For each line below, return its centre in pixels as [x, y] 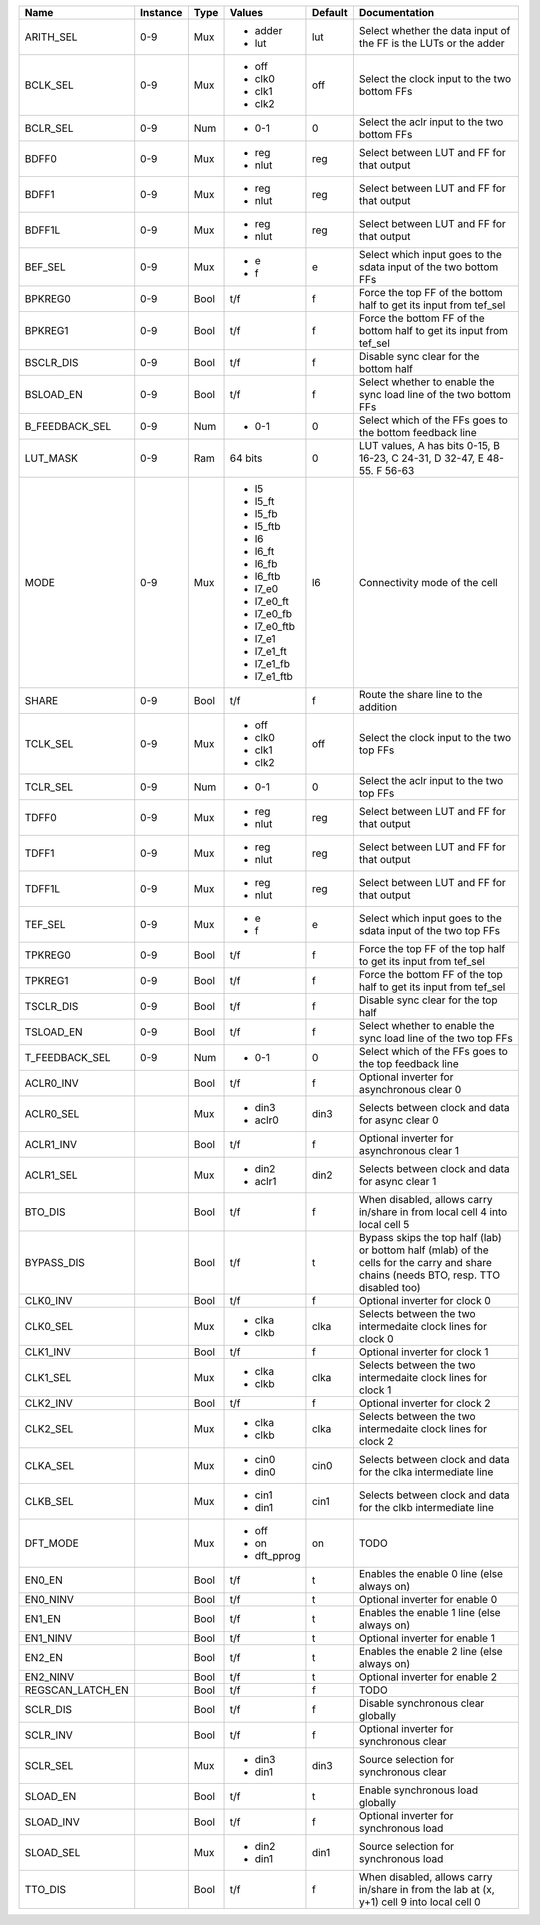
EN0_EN [44, 1580]
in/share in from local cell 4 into [433, 1212]
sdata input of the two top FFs [429, 930]
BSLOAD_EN [54, 394]
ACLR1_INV [50, 1144]
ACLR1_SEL [51, 1175]
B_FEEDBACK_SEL [68, 426]
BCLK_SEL [49, 85]
